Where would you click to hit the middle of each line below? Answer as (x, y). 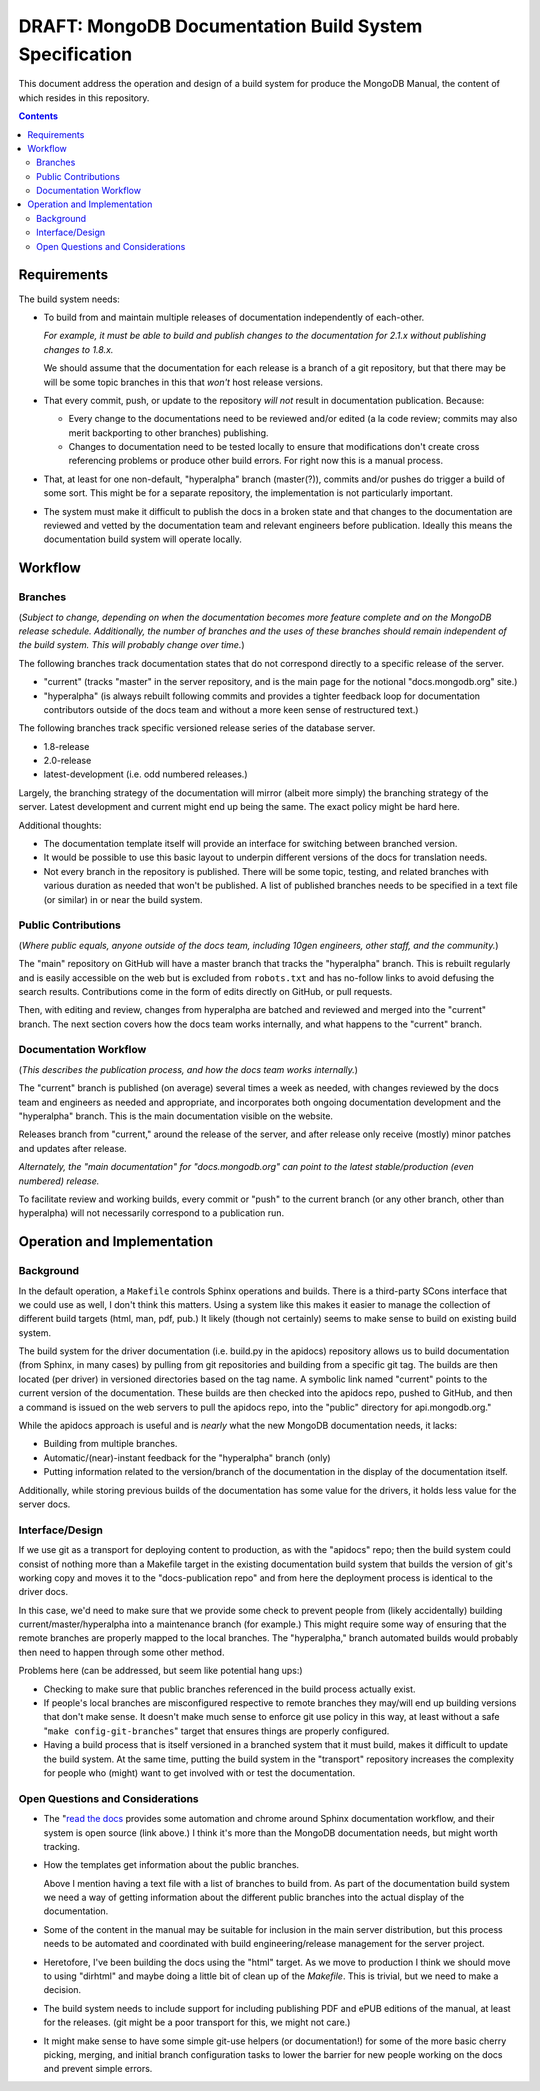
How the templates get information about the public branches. (171, 1865)
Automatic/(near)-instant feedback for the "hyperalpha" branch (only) (187, 1457)
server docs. (44, 1504)
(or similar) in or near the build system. (123, 899)
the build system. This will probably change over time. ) (131, 645)
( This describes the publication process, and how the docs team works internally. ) (188, 1069)
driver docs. (43, 1592)
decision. (62, 1990)
